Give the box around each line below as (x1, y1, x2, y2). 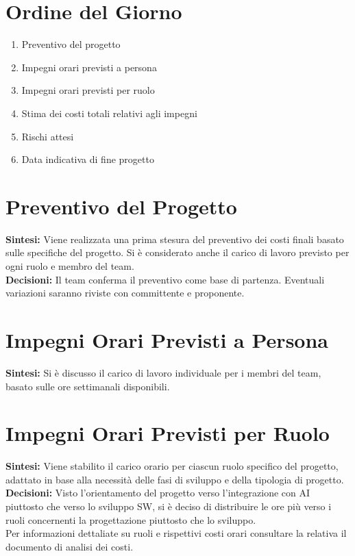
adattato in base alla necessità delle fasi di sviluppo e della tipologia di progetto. (5, 472, 344, 486)
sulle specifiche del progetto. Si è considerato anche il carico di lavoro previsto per (5, 245, 350, 260)
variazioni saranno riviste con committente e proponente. (5, 286, 245, 300)
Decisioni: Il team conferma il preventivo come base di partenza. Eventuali (5, 272, 325, 286)
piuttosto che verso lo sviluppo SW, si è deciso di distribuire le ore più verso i (5, 499, 332, 513)
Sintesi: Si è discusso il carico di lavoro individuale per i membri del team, (5, 365, 321, 379)
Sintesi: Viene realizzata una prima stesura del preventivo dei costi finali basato (5, 231, 344, 246)
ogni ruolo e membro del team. (5, 259, 134, 273)
